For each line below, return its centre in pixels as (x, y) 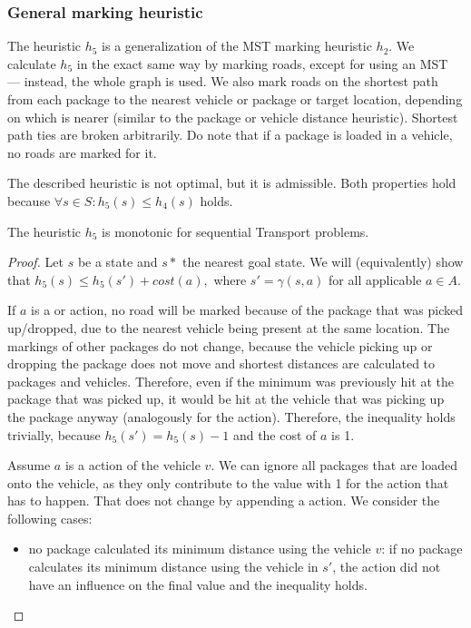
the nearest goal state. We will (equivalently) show (323, 262)
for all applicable (375, 279)
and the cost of (275, 434)
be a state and (118, 262)
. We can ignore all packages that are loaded (334, 465)
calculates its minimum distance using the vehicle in (173, 567)
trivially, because (54, 434)
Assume (29, 465)
